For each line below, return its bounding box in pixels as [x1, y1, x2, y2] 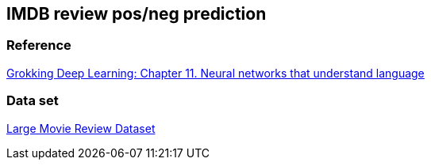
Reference [6, 37, 71, 54]
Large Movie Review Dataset [6, 121, 156, 135]
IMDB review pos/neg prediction [6, 4, 267, 24]
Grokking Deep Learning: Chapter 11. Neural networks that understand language [6, 66, 425, 80]
